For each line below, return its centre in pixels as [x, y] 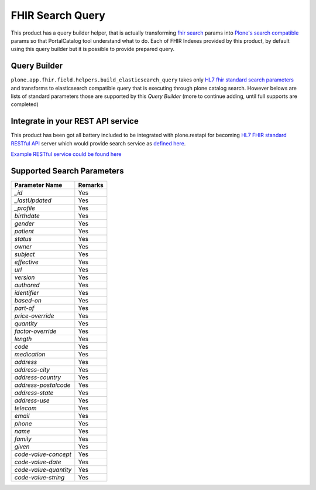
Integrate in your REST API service [75, 121]
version [25, 277]
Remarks [91, 185]
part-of [24, 308]
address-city [32, 370]
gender [24, 224]
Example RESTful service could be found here [66, 154]
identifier [27, 293]
